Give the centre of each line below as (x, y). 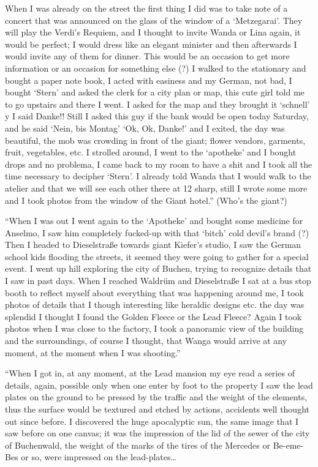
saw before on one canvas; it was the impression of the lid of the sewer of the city (157, 433)
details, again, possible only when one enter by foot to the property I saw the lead (159, 385)
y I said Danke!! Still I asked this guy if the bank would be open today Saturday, (157, 116)
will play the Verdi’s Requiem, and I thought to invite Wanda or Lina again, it (153, 32)
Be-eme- (288, 445)
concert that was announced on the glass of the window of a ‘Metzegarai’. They (154, 20)
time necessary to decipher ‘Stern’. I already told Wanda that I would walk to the (158, 176)
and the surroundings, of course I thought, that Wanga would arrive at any (146, 341)
